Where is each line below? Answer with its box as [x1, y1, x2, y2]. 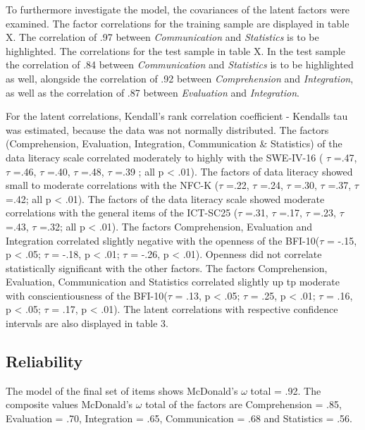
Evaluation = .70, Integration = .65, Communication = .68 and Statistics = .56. [6, 411, 352, 426]
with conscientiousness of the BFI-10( [6, 288, 168, 302]
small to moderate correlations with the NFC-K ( [6, 178, 219, 192]
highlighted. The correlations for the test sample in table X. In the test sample [6, 43, 345, 58]
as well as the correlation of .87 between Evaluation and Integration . [6, 85, 299, 99]
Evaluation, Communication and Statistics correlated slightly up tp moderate [6, 274, 340, 289]
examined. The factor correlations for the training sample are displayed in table [6, 16, 349, 30]
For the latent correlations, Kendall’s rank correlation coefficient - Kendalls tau [6, 109, 348, 123]
